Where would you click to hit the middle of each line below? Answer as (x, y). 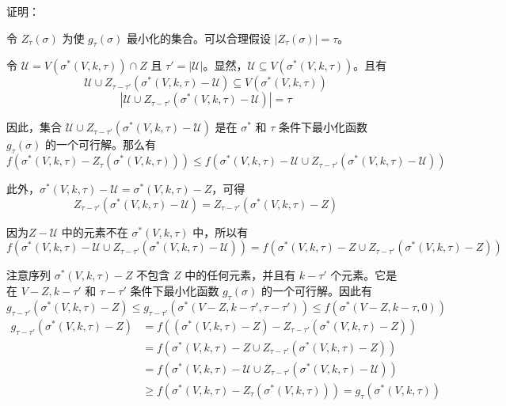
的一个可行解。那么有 (100, 144)
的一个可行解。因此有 (316, 290)
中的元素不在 (95, 231)
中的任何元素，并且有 (240, 275)
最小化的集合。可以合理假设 (198, 38)
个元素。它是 (364, 275)
